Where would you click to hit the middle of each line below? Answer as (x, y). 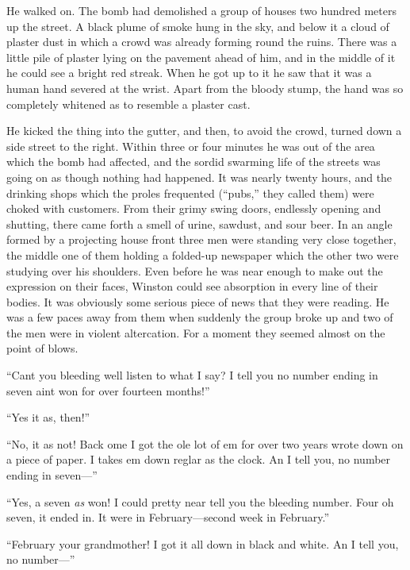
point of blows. (42, 348)
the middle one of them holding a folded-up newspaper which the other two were (203, 254)
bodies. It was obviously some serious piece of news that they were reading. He (198, 301)
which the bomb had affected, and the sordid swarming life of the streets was (194, 162)
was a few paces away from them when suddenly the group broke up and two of (200, 317)
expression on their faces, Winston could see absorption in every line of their (192, 286)
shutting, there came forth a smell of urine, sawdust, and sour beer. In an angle (199, 223)
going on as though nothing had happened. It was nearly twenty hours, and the (199, 177)
